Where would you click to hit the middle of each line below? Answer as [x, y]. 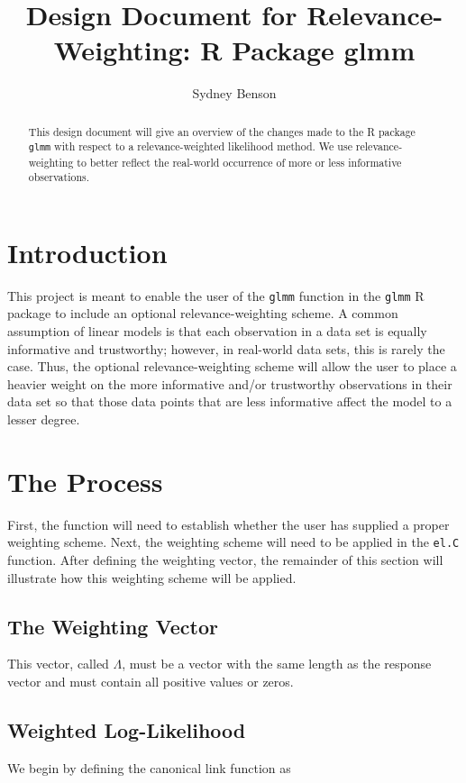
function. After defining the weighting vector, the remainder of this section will [225, 559]
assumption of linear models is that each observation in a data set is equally [217, 331]
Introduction [87, 252]
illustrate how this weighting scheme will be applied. [152, 577]
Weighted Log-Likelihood [127, 729]
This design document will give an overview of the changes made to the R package [222, 131]
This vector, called [58, 664]
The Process [85, 481]
